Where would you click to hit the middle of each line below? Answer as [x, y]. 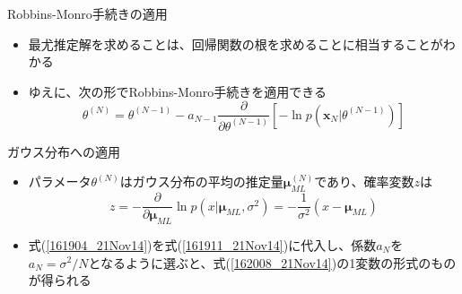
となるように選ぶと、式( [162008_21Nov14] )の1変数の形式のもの [272, 262]
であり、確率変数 [364, 182]
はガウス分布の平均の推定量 [201, 182]
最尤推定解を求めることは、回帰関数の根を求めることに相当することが [235, 43]
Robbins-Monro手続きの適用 [87, 13]
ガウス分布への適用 [64, 151]
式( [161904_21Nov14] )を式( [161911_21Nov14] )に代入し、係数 [202, 244]
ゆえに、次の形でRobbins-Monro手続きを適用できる [177, 91]
